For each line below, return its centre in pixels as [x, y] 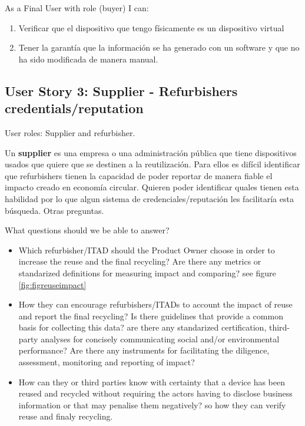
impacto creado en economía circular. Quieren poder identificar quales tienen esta [152, 187]
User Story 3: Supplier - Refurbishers [121, 90]
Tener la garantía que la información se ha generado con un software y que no [159, 47]
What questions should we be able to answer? [87, 230]
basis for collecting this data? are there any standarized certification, [142, 327]
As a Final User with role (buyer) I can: [77, 8]
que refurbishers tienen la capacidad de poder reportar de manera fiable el [139, 175]
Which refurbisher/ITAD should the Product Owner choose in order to [147, 250]
